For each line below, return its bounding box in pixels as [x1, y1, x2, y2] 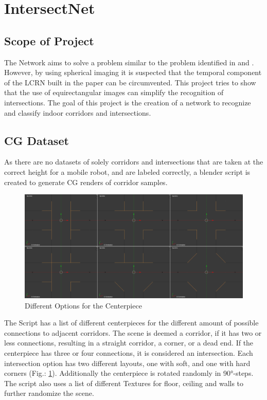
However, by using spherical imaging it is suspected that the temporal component [4, 67, 262, 78]
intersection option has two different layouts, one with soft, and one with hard [4, 357, 251, 368]
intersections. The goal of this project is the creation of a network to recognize [4, 97, 251, 107]
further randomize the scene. [4, 388, 94, 398]
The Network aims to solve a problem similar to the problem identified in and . [4, 57, 254, 67]
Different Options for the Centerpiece [25, 300, 142, 311]
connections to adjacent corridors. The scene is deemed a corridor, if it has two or [4, 327, 262, 338]
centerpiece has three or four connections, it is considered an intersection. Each [4, 347, 253, 358]
